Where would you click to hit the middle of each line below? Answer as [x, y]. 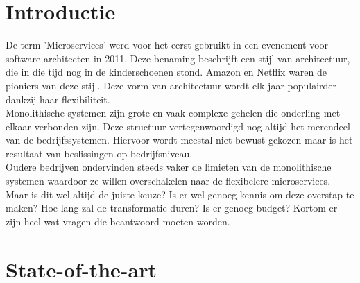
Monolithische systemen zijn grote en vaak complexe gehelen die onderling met [173, 113]
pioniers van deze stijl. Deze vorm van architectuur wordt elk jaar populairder [171, 85]
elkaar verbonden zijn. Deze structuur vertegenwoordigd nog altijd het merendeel [178, 126]
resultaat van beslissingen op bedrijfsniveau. [99, 153]
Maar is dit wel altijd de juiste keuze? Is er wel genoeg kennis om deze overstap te [180, 194]
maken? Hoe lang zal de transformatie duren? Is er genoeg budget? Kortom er [172, 208]
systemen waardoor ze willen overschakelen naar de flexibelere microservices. [168, 181]
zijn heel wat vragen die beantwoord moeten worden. [118, 221]
